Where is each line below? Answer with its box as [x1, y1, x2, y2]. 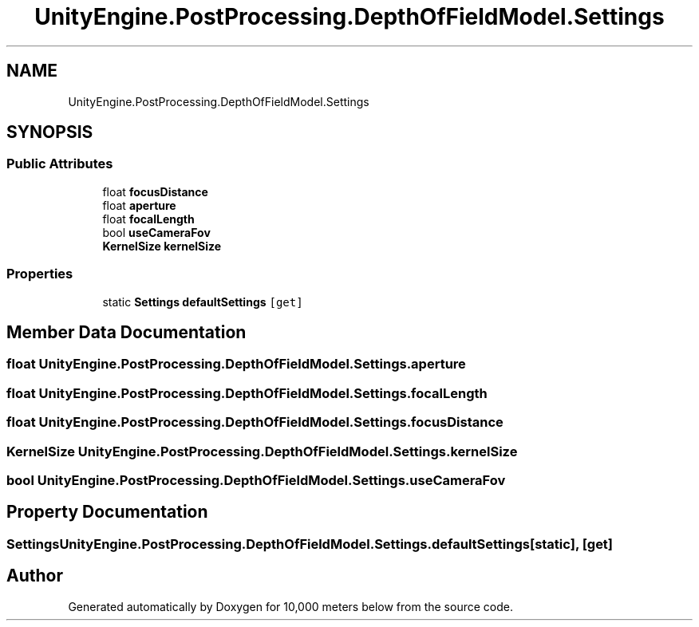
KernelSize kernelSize [102, 239, 222, 253]
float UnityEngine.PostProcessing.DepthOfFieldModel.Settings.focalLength [6, 384, 488, 401]
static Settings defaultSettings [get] [102, 294, 303, 309]
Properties [6, 266, 73, 282]
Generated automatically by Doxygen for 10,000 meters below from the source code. [68, 599, 513, 613]
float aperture [102, 198, 176, 212]
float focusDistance [102, 184, 208, 199]
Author [6, 566, 63, 586]
